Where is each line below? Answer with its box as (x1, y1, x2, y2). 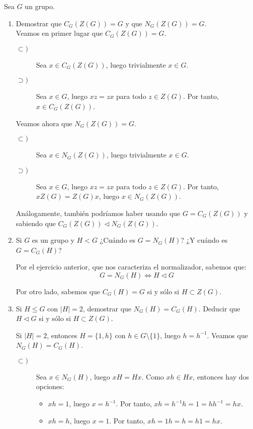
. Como (141, 371, 164, 382)
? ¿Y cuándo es (181, 235, 228, 245)
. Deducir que (198, 303, 240, 313)
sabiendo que (16, 218, 56, 228)
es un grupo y (32, 235, 74, 245)
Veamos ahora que (16, 118, 72, 128)
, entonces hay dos (193, 371, 249, 382)
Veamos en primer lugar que (16, 28, 103, 38)
